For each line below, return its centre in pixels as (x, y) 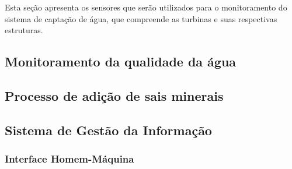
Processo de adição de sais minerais (114, 95)
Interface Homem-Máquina (69, 159)
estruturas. (24, 30)
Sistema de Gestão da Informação (108, 130)
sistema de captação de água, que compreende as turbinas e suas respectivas (141, 18)
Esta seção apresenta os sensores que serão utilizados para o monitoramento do (146, 7)
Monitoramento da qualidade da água (121, 61)
